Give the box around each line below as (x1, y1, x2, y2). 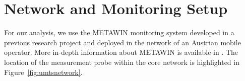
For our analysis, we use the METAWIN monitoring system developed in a (4, 27, 234, 38)
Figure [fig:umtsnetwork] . (4, 66, 83, 77)
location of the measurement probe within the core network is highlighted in (4, 56, 239, 67)
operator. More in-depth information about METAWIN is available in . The (4, 47, 238, 57)
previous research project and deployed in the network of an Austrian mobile (4, 37, 241, 47)
